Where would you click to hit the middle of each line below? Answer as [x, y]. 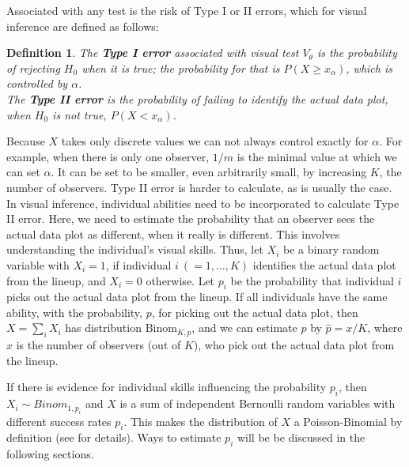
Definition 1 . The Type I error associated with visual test [153, 53]
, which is [369, 68]
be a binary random [331, 249]
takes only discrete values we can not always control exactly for [215, 141]
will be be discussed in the [301, 437]
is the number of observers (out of [98, 345]
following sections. [50, 454]
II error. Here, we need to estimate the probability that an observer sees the [191, 218]
